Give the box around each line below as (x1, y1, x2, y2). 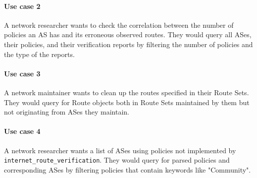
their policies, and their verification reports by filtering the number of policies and (4, 39, 253, 49)
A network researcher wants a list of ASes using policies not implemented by (4, 145, 236, 155)
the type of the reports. (4, 49, 75, 59)
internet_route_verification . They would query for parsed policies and (4, 155, 230, 165)
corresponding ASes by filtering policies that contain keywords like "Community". (4, 164, 251, 175)
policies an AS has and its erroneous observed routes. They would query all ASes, (4, 29, 252, 40)
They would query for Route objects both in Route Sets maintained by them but (4, 97, 250, 107)
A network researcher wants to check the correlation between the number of (4, 19, 234, 30)
